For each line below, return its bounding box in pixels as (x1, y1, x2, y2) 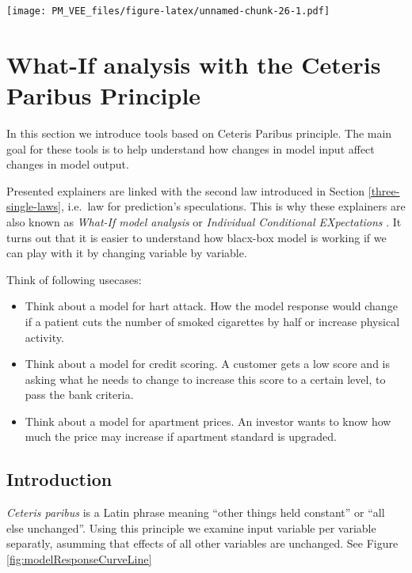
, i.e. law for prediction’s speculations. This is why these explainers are (60, 198, 406, 214)
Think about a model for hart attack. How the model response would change (25, 298, 398, 314)
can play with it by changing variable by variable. (6, 245, 247, 261)
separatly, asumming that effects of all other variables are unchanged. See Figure (6, 535, 399, 552)
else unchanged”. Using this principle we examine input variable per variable (6, 519, 376, 536)
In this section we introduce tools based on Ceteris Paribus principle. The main (6, 124, 392, 141)
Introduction (6, 467, 113, 491)
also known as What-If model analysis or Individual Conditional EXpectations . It (6, 213, 402, 230)
